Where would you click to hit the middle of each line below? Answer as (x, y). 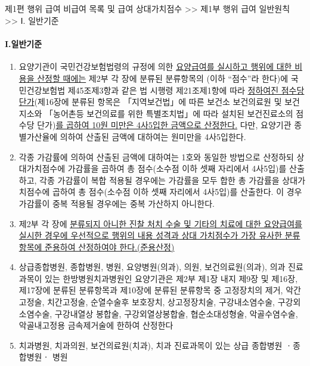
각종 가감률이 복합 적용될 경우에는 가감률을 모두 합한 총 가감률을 (159, 180)
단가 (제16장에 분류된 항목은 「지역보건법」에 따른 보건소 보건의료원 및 (150, 102)
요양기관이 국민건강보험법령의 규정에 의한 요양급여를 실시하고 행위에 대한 (155, 66)
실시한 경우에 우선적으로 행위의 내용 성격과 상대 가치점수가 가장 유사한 (151, 235)
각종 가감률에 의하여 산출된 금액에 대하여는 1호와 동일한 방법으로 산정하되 (156, 156)
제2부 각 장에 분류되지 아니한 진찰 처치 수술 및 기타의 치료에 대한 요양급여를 (160, 223)
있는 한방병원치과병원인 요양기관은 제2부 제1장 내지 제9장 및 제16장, (171, 278)
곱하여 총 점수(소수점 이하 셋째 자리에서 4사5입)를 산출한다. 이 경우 (177, 192)
